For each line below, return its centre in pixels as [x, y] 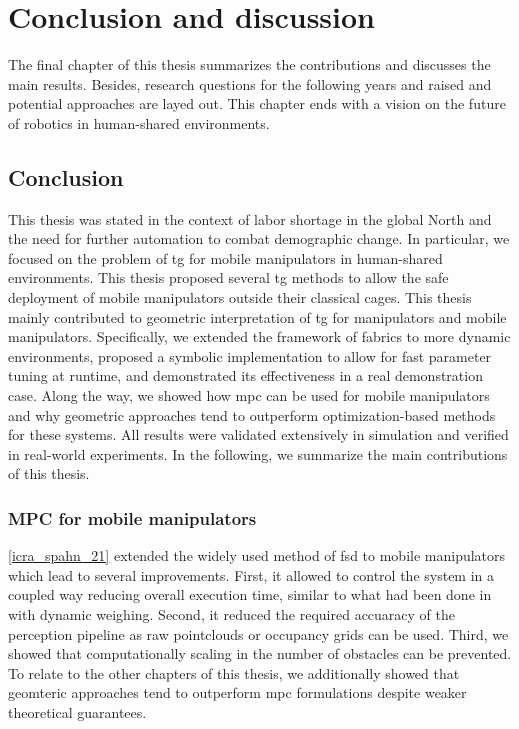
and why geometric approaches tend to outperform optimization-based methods [252, 414]
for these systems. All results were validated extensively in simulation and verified [258, 434]
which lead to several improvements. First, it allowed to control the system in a [251, 574]
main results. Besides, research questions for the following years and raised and [250, 83]
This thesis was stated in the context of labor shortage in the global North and [250, 218]
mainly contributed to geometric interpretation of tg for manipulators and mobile [257, 316]
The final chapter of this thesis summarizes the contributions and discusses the [249, 64]
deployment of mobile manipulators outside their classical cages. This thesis [240, 297]
